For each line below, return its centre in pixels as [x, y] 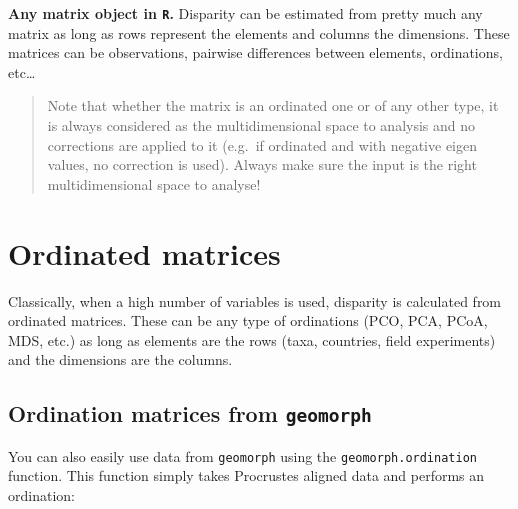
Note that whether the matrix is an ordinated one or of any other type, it [273, 105]
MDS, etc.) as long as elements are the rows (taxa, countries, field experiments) [252, 339]
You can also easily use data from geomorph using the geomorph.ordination [242, 455]
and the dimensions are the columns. [120, 359]
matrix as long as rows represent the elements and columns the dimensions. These [259, 32]
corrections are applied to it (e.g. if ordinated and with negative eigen [262, 144]
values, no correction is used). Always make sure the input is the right [262, 164]
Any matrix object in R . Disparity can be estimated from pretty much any [245, 13]
